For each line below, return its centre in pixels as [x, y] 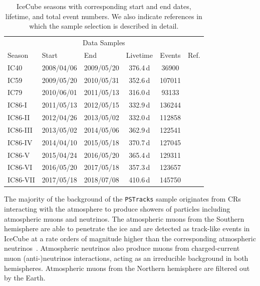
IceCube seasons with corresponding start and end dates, [104, 6]
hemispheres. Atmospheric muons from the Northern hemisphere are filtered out [127, 268]
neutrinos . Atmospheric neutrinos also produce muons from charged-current [122, 248]
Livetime [139, 55]
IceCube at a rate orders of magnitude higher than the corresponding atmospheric [130, 238]
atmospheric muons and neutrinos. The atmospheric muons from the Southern [124, 218]
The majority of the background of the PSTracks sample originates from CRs [122, 199]
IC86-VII [21, 180]
